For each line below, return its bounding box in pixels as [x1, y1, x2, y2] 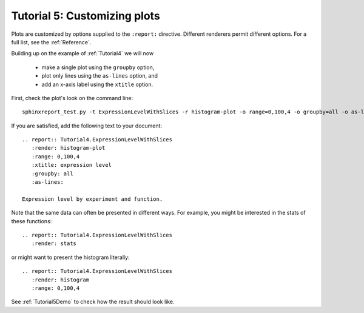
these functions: [11, 217, 52, 224]
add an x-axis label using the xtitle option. [41, 81, 153, 88]
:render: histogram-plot [31, 144, 106, 152]
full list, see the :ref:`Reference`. [11, 38, 92, 45]
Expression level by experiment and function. [22, 195, 163, 203]
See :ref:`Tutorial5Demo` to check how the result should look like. [11, 298, 175, 306]
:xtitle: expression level [31, 161, 112, 169]
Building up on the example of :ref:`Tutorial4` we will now [11, 50, 154, 57]
